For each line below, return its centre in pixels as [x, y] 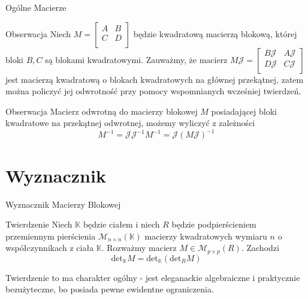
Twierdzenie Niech [39, 224]
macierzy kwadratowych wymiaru [206, 236]
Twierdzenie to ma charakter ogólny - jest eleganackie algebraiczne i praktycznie [153, 277]
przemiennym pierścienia [51, 236]
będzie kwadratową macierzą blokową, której [215, 33]
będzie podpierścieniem [214, 224]
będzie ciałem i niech [121, 224]
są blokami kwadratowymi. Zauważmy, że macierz [136, 59]
